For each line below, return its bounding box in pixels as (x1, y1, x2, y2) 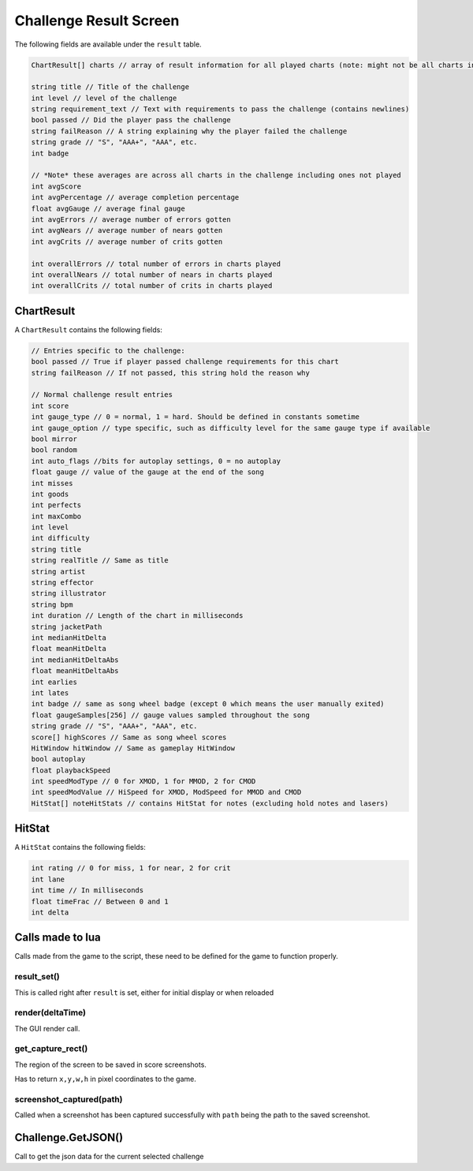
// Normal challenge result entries (31, 391, 173, 399)
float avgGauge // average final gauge (31, 204, 185, 213)
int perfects (31, 501, 82, 510)
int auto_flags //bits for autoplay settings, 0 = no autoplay (31, 456, 281, 466)
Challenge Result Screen (14, 12, 180, 29)
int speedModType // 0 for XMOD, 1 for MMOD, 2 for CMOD (31, 777, 256, 786)
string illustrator (31, 589, 106, 598)
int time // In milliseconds (31, 886, 144, 895)
